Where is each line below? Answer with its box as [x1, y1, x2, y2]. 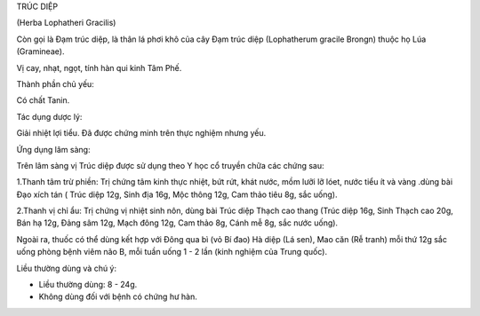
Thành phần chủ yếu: [16, 78, 95, 89]
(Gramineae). [16, 46, 65, 57]
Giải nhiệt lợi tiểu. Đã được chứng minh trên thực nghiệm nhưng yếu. [16, 128, 267, 138]
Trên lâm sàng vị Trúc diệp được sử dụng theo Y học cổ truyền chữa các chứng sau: [16, 160, 324, 170]
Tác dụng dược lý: [16, 111, 83, 122]
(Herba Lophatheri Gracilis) [16, 18, 116, 28]
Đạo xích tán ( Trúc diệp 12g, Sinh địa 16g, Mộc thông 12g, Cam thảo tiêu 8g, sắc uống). [16, 189, 338, 200]
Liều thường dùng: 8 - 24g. [38, 280, 138, 290]
